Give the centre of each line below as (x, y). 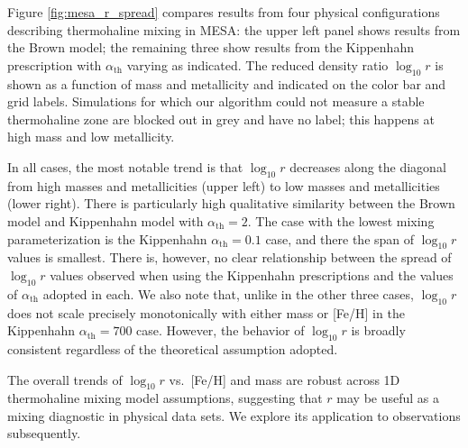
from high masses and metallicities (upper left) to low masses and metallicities (224, 185)
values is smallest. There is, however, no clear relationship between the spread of (229, 257)
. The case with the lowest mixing (341, 220)
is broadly (378, 330)
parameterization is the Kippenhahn (107, 238)
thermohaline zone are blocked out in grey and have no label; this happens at (221, 119)
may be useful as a (388, 398)
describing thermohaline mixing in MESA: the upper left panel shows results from (234, 29)
